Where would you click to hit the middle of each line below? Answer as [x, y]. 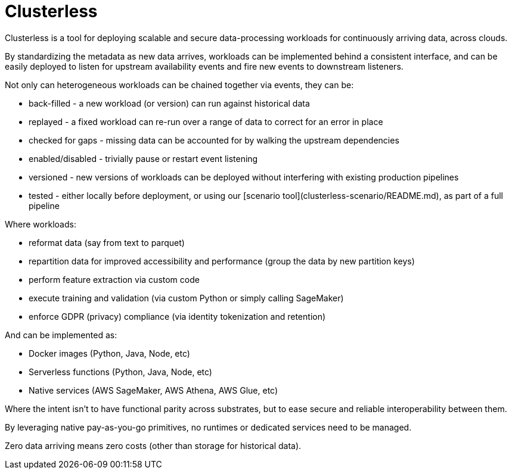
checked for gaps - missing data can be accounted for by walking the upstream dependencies [214, 140]
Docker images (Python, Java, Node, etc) [109, 353]
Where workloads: [41, 224]
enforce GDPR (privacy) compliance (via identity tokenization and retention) [177, 316]
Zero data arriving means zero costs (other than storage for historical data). [153, 445]
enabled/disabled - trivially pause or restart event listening [143, 158]
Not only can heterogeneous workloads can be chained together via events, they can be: [179, 85]
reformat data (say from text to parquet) [107, 242]
